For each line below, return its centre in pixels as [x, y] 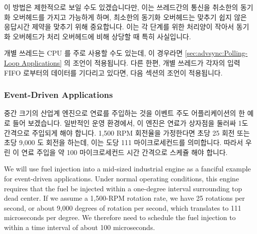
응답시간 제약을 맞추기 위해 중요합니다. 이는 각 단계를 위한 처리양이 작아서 [119, 27]
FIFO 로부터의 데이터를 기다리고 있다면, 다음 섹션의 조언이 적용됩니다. [113, 72]
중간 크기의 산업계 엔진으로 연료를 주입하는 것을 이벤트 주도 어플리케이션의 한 [125, 113]
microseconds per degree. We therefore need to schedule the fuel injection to [120, 217]
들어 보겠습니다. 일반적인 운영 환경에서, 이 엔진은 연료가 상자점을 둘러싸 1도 [130, 122]
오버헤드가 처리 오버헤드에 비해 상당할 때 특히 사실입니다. [102, 36]
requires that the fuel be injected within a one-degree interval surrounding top [123, 188]
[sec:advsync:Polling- [216, 53]
